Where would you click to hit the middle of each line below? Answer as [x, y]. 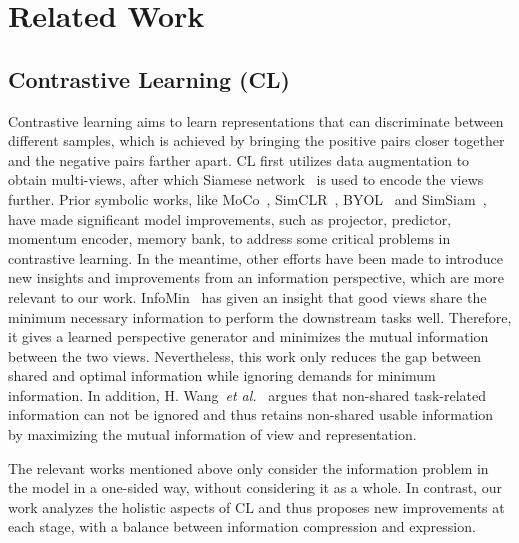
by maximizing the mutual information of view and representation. [212, 434]
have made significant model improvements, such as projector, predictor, [230, 218]
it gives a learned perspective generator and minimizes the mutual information [248, 336]
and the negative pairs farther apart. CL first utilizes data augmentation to [239, 159]
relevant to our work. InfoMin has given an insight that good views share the [247, 296]
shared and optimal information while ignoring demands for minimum [222, 375]
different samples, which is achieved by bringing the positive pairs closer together [256, 140]
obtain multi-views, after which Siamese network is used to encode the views [246, 179]
